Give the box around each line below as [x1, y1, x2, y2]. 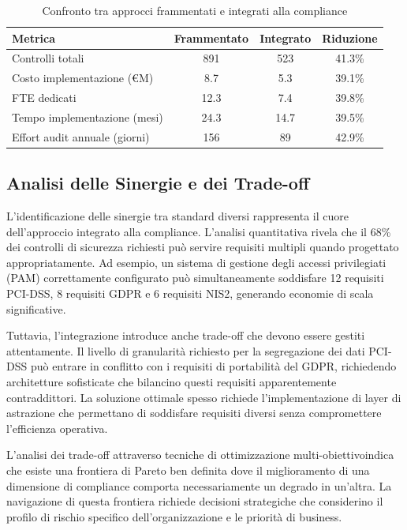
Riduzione [322, 29, 378, 46]
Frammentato [174, 29, 249, 46]
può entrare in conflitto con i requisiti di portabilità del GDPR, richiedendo [30, 358, 397, 374]
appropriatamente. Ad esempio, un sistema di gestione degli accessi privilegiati [6, 254, 386, 270]
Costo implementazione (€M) [12, 70, 154, 86]
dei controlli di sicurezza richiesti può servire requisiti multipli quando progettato [6, 239, 399, 255]
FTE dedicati [12, 89, 77, 106]
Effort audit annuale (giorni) [12, 128, 150, 145]
